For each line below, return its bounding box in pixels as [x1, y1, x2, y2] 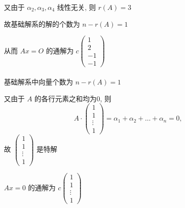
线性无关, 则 [57, 2, 96, 12]
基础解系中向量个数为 [4, 76, 73, 86]
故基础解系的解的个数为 [4, 18, 80, 29]
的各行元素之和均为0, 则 [34, 93, 111, 103]
